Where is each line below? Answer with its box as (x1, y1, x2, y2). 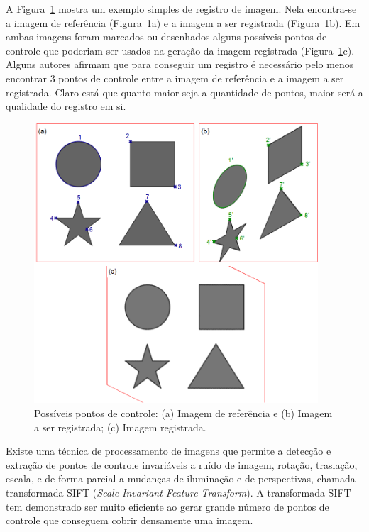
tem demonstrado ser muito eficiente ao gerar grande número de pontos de (6, 499, 329, 514)
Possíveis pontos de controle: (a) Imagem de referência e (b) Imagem (34, 406, 333, 420)
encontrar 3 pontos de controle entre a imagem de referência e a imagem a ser (6, 70, 344, 85)
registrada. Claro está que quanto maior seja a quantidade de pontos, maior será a (6, 84, 363, 99)
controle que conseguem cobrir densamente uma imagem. (6, 513, 253, 528)
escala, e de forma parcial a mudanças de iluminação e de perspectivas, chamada (6, 471, 356, 486)
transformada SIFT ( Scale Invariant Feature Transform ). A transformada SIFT (6, 484, 351, 499)
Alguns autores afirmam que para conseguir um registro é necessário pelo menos (6, 57, 354, 72)
